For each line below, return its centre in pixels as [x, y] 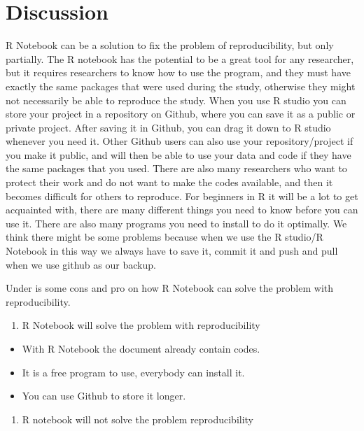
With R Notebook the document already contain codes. [141, 348]
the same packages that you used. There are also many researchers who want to [176, 168]
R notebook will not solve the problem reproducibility [138, 419]
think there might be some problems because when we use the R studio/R [164, 237]
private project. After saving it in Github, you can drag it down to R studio [168, 127]
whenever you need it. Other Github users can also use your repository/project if [180, 141]
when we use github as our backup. [81, 264]
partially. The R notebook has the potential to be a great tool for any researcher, [180, 58]
